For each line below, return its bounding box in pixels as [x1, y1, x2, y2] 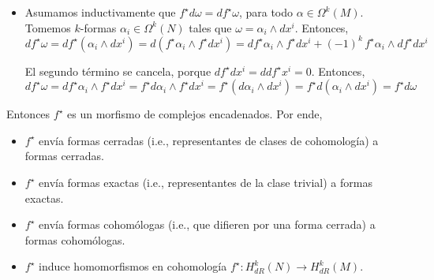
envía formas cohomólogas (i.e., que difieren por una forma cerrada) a [39, 216, 376, 233]
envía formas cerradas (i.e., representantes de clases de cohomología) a [39, 132, 379, 148]
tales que [189, 19, 232, 35]
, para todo [238, 4, 294, 20]
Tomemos [24, 19, 71, 35]
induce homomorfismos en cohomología [39, 258, 227, 274]
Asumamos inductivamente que [24, 4, 176, 20]
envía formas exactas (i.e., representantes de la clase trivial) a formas [39, 174, 372, 191]
